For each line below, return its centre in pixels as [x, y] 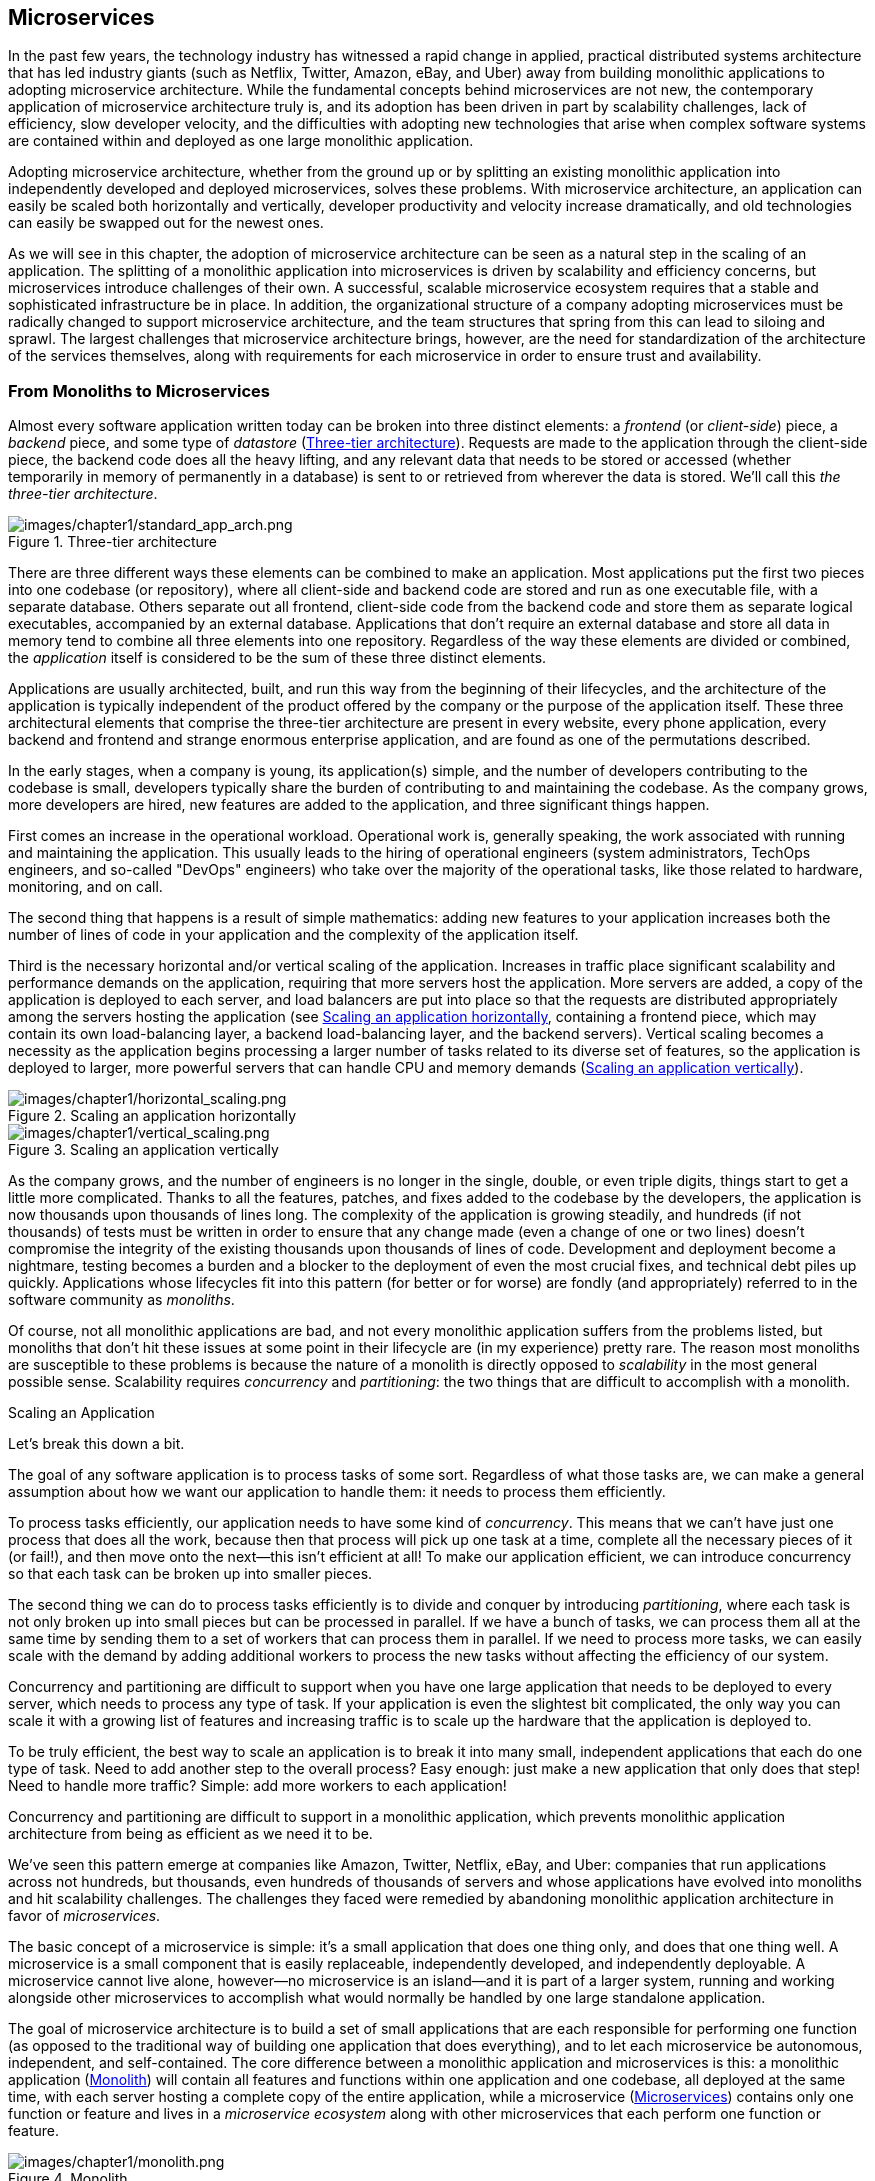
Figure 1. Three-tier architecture [113, 542]
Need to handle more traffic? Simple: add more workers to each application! [257, 1786]
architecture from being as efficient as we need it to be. [190, 1834]
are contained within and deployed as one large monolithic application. [241, 141]
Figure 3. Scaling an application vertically [143, 1150]
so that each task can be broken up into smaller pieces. [190, 1574]
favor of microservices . [84, 1916]
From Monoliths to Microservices [139, 390]
